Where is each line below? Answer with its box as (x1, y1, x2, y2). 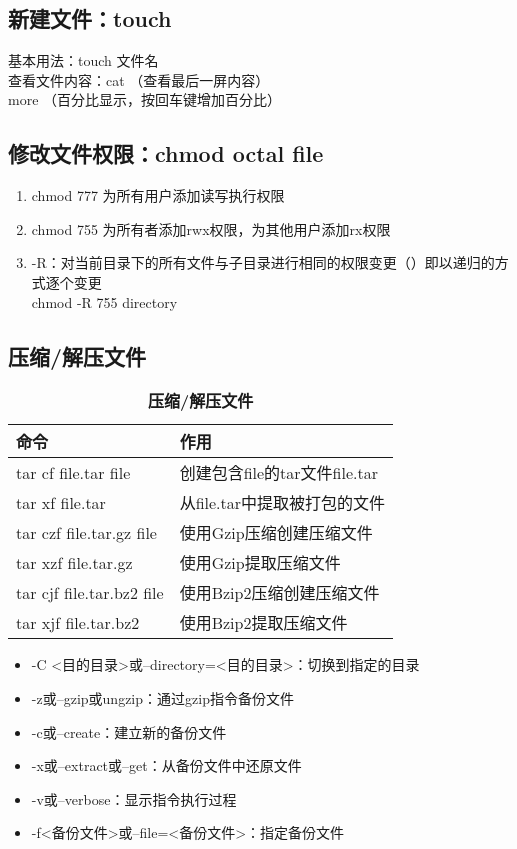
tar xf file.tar (16, 490, 106, 514)
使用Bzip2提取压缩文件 (179, 611, 348, 635)
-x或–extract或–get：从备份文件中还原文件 (31, 755, 302, 776)
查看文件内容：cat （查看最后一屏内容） (8, 69, 270, 90)
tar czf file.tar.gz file (16, 520, 157, 544)
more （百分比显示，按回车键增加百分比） (8, 89, 282, 110)
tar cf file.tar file (16, 460, 131, 484)
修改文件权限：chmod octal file (8, 138, 324, 169)
